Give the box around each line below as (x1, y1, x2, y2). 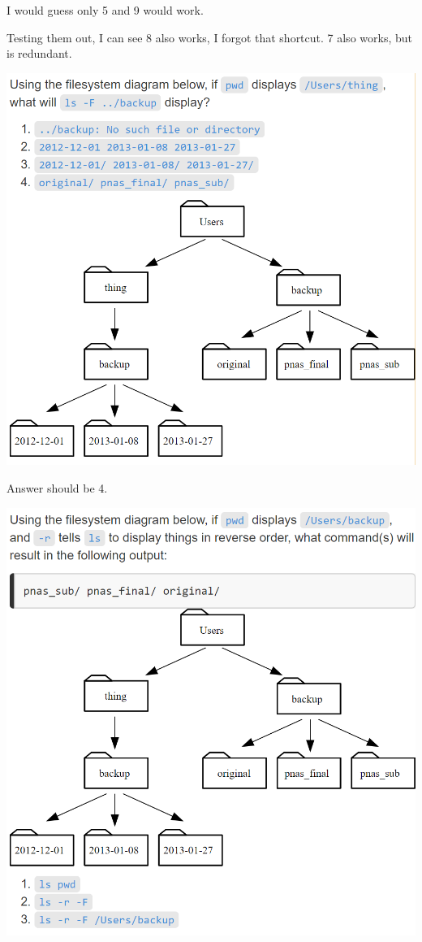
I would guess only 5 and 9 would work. (6, 2, 204, 18)
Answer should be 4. (6, 480, 108, 497)
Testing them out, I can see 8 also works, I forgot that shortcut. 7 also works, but (6, 28, 412, 46)
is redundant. (6, 45, 72, 62)
